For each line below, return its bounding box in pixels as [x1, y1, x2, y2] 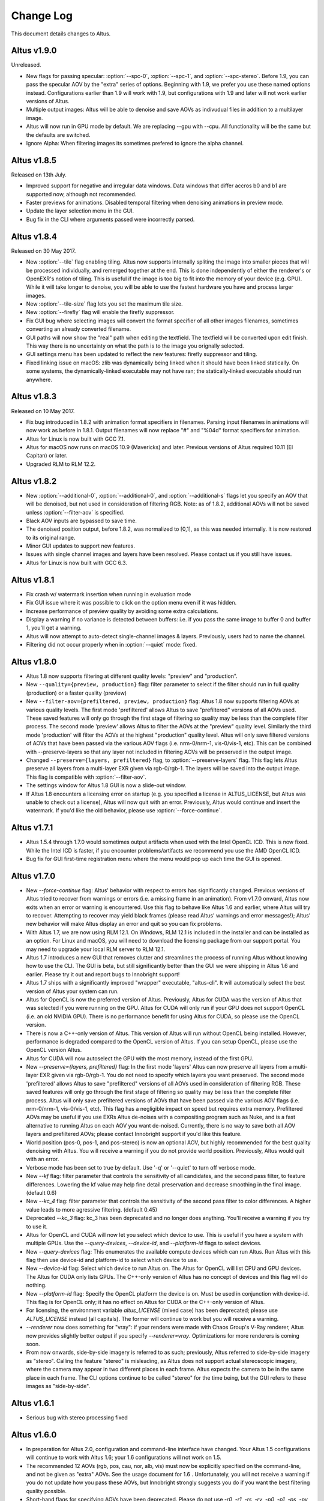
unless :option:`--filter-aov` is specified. [26, 509, 125, 516]
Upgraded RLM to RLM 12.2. [26, 460, 96, 468]
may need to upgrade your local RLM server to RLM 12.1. [26, 946, 166, 953]
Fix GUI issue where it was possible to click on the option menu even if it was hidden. [26, 599, 237, 606]
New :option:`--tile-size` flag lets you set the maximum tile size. [26, 300, 183, 307]
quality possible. [26, 1487, 67, 1494]
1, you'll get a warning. [26, 624, 82, 632]
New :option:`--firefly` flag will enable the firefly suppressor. [26, 309, 175, 316]
